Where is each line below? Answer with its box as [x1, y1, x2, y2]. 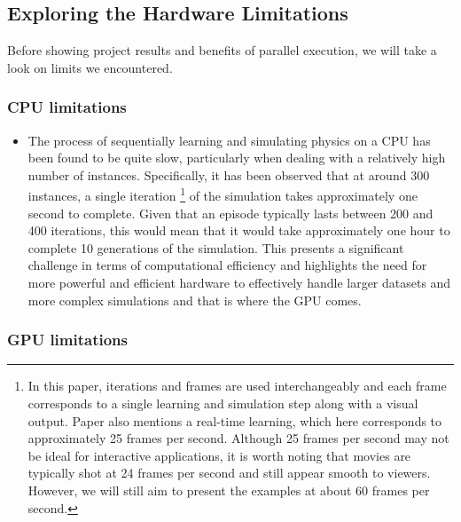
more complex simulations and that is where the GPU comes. [27, 290, 362, 309]
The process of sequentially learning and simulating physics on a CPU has [27, 130, 431, 149]
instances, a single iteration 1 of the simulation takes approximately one [27, 184, 418, 205]
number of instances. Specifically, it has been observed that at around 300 [27, 165, 430, 184]
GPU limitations [7, 328, 128, 351]
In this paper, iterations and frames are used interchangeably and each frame [27, 376, 447, 395]
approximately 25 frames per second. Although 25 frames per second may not [27, 429, 449, 447]
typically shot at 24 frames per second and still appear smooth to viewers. [27, 463, 431, 482]
